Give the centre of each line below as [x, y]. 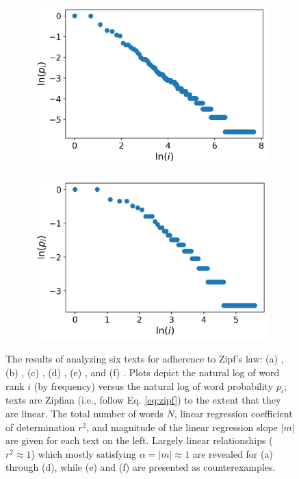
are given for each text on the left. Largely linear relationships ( [139, 440]
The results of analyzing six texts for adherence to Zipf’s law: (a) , [145, 359]
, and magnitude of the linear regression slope [182, 427]
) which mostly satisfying [84, 453]
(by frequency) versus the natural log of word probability [154, 385]
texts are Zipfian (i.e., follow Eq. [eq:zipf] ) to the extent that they [143, 400]
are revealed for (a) [233, 453]
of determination [40, 427]
